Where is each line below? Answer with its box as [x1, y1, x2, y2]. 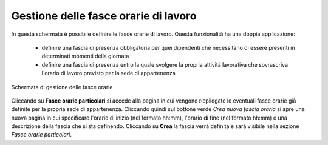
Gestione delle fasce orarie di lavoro [11, 9, 197, 22]
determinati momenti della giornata [41, 52, 129, 60]
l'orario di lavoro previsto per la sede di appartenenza [41, 70, 176, 77]
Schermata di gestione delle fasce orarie [11, 83, 113, 90]
